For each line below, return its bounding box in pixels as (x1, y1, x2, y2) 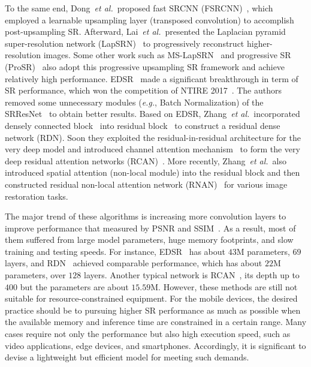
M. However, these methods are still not (150, 280, 298, 293)
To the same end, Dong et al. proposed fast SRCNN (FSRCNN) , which (5, 2, 273, 14)
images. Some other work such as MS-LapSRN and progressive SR (43, 49, 291, 61)
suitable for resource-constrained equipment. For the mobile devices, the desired (5, 292, 298, 305)
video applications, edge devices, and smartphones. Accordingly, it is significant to (5, 339, 306, 351)
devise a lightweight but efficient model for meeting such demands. (5, 351, 249, 363)
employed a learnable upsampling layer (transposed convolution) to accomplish (5, 13, 294, 26)
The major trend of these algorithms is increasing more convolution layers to (5, 210, 286, 222)
